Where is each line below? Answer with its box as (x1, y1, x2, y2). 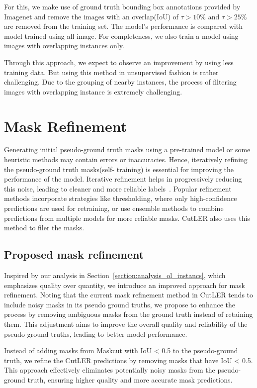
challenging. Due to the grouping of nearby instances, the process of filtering (4, 77, 237, 87)
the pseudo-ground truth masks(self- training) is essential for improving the (4, 164, 234, 174)
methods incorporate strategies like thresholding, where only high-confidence (4, 193, 237, 203)
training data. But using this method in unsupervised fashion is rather (4, 67, 219, 77)
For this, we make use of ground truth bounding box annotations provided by (4, 1, 241, 11)
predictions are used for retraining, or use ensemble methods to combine (4, 203, 224, 213)
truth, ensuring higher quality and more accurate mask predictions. (27, 374, 233, 385)
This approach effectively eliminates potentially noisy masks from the (4, 365, 215, 375)
